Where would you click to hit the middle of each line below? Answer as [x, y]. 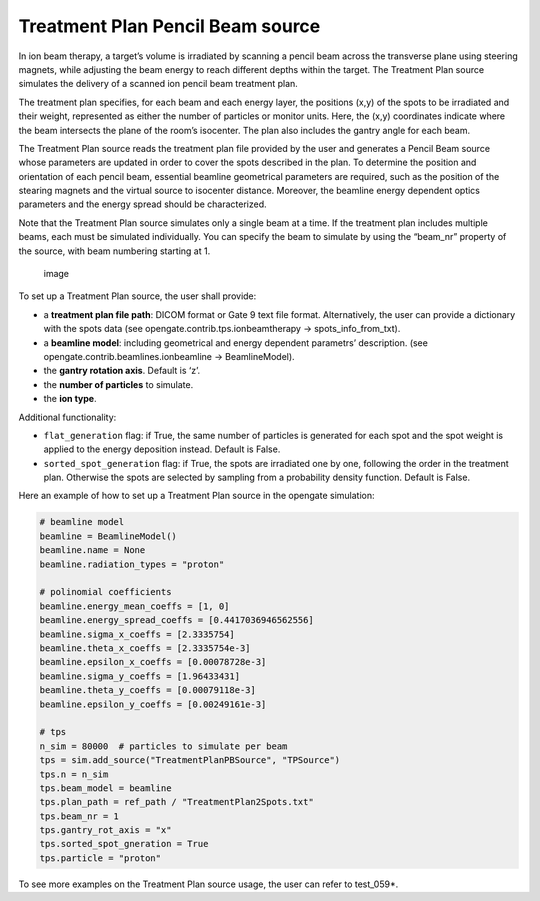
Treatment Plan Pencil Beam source [169, 26]
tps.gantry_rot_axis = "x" [105, 830]
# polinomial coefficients [105, 592]
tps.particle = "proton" [100, 858]
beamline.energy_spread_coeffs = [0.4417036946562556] [176, 620]
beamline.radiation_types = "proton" [132, 564]
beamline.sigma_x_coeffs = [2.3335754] [137, 634]
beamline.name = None [92, 550]
